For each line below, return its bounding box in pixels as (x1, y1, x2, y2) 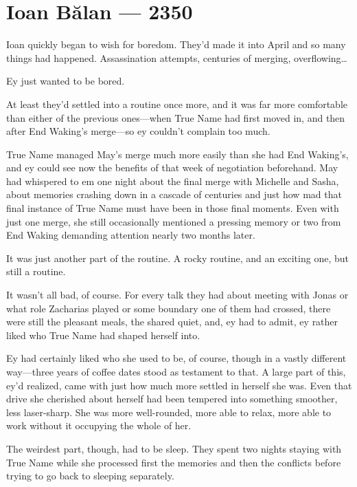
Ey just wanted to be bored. (6, 74, 125, 88)
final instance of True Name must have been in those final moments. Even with (6, 201, 339, 215)
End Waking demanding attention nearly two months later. (6, 228, 255, 242)
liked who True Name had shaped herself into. (6, 327, 200, 342)
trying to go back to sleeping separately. (6, 468, 174, 483)
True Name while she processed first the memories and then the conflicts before (6, 455, 341, 469)
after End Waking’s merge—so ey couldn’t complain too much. (6, 124, 270, 138)
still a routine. (6, 264, 66, 279)
